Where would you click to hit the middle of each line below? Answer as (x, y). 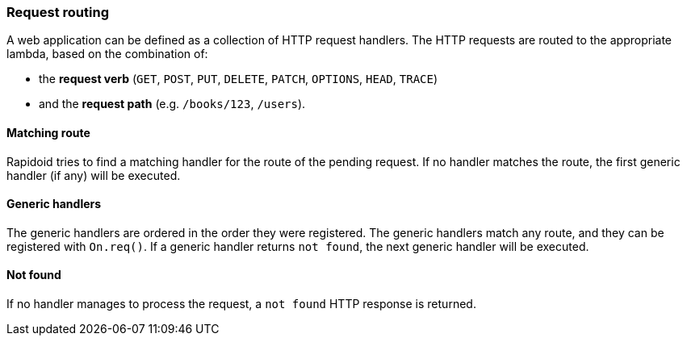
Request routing (58, 12)
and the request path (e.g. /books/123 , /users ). (172, 104)
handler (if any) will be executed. (94, 175)
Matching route (48, 132)
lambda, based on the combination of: (107, 54)
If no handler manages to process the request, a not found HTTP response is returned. (241, 304)
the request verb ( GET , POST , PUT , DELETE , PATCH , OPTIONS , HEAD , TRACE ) (239, 79)
